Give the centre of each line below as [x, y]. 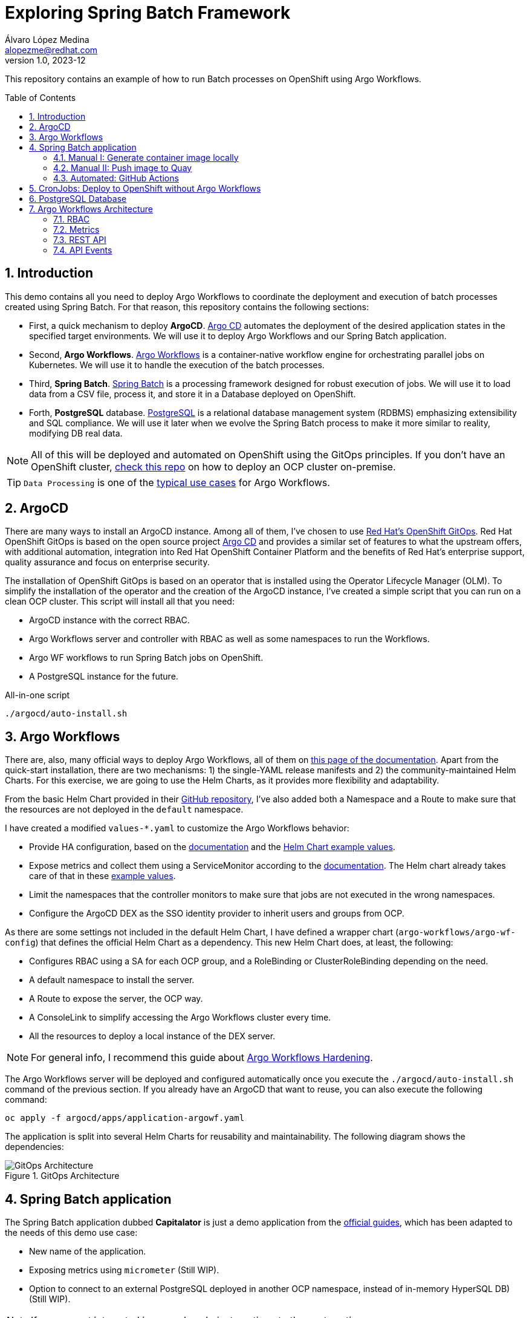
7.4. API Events [83, 250]
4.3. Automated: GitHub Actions [116, 178]
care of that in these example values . [102, 876]
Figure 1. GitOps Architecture [62, 1176]
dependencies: [34, 1147]
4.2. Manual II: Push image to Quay [123, 167]
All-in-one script [37, 695]
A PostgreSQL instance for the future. [104, 677]
